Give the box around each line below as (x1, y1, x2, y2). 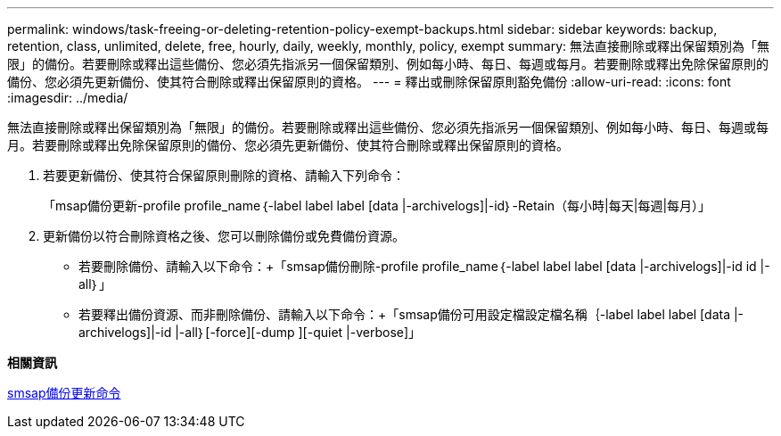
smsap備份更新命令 (7, 385, 121, 400)
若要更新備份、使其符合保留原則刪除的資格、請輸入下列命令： (43, 168, 405, 183)
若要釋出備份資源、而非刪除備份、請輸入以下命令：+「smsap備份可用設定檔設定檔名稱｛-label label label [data (78, 307, 731, 322)
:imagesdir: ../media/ (7, 90, 128, 105)
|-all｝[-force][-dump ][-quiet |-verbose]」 (175, 325, 422, 340)
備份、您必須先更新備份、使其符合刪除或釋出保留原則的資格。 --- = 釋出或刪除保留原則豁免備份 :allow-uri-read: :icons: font (7, 74, 731, 89)
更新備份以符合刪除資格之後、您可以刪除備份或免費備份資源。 (43, 228, 405, 243)
